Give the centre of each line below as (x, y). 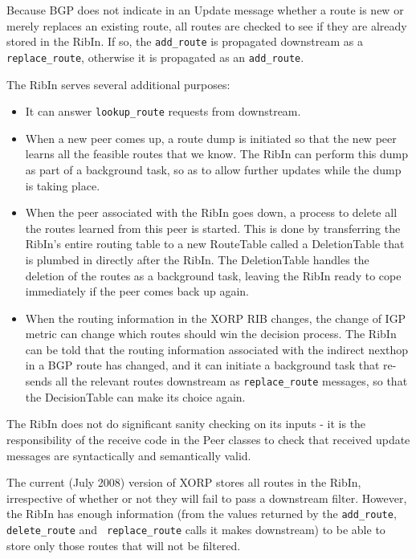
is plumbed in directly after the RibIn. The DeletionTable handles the (197, 259)
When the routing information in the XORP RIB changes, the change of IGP (216, 318)
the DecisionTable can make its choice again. (135, 396)
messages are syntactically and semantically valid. (129, 455)
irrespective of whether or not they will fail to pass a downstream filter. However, (207, 498)
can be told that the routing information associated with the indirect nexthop (217, 349)
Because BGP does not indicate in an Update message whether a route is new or (205, 10)
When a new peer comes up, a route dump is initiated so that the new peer (211, 138)
